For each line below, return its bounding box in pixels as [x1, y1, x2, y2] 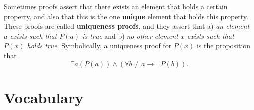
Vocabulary [4, 87, 84, 107]
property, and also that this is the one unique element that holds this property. [4, 11, 248, 21]
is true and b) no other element [82, 30, 178, 41]
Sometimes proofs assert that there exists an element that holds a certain [4, 1, 228, 11]
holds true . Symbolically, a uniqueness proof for [27, 40, 172, 51]
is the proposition [196, 40, 251, 51]
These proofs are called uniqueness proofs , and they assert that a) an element [4, 21, 250, 31]
